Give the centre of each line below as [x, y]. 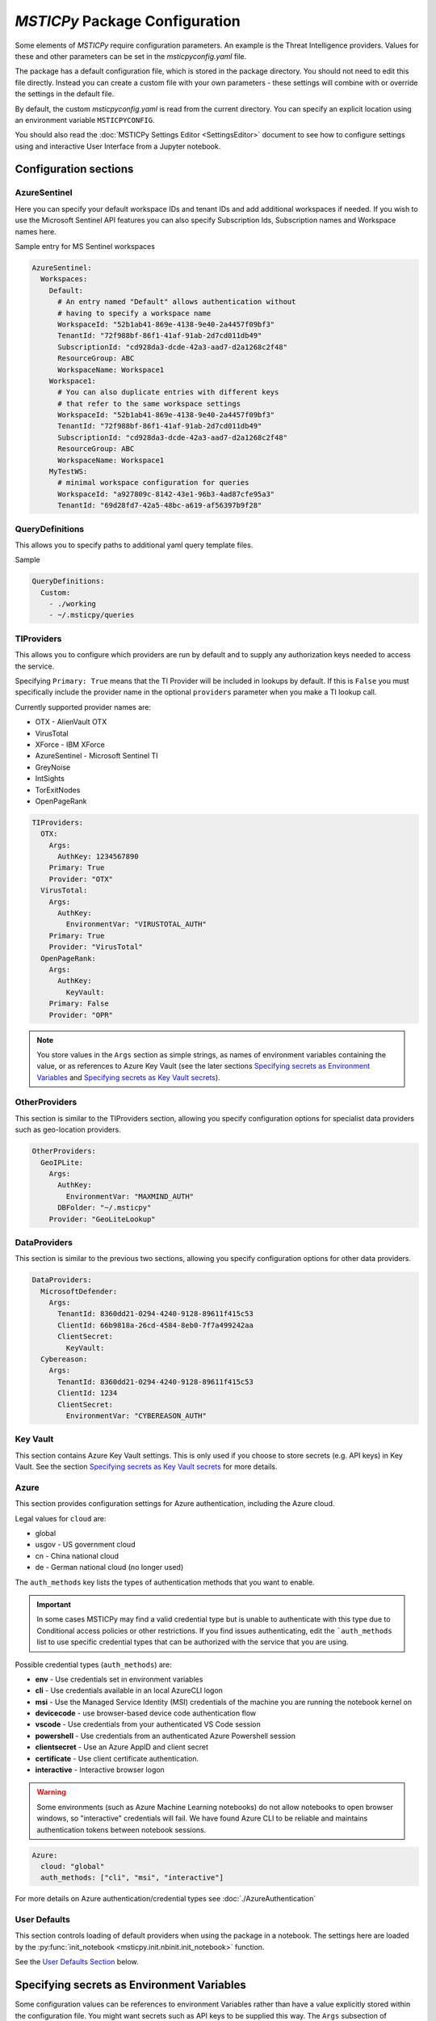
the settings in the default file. [65, 94]
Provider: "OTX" [81, 879]
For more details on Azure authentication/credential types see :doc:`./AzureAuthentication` [166, 1899]
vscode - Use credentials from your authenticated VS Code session [148, 1724]
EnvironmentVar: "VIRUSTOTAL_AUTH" [136, 924]
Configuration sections [74, 169]
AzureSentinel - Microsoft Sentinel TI [96, 756]
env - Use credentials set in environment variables [119, 1679]
